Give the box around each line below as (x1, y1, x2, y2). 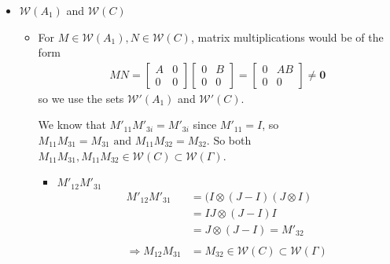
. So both (206, 132, 252, 148)
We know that (38, 116, 106, 133)
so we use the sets (38, 90, 124, 106)
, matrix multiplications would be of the (190, 28, 384, 45)
